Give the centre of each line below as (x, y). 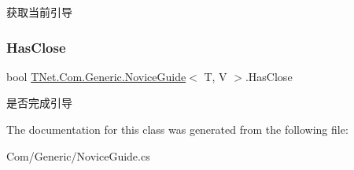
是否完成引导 (39, 103)
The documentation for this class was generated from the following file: (177, 129)
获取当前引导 (39, 12)
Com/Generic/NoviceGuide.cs (78, 155)
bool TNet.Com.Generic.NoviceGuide (96, 76)
